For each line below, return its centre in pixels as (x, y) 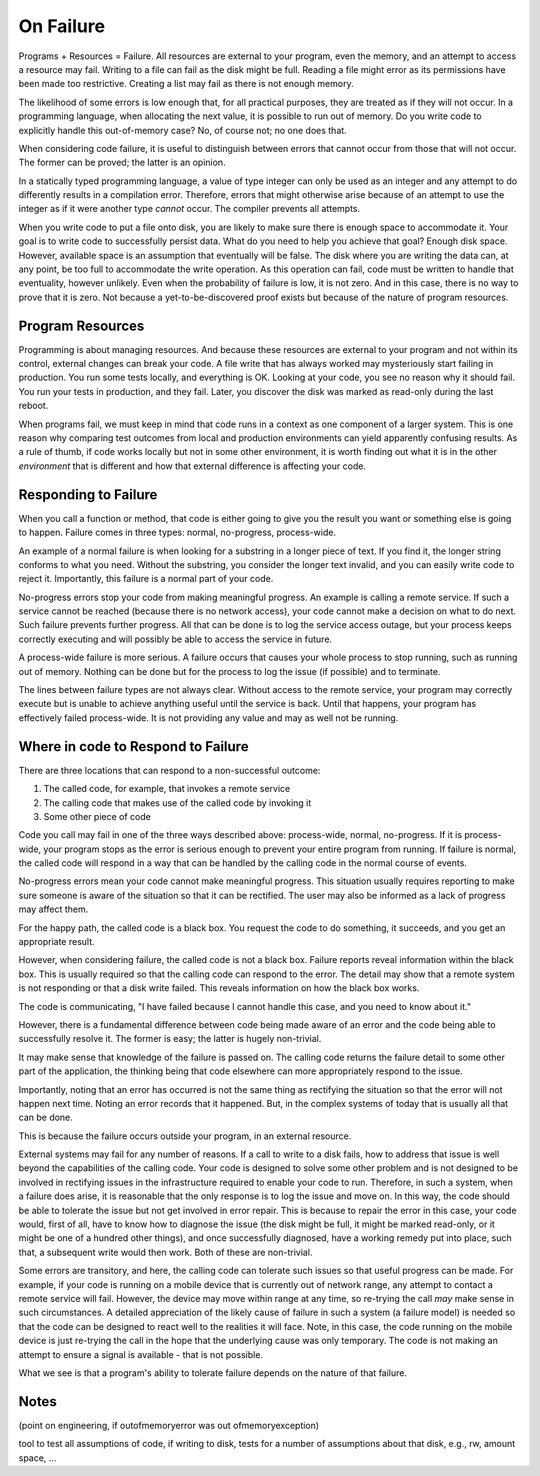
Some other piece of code (97, 816)
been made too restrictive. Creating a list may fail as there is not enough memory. (186, 84)
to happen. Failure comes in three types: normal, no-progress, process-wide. (177, 532)
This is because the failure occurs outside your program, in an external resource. (185, 1136)
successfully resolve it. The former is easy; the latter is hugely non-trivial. (170, 1039)
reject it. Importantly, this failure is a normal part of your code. (146, 579)
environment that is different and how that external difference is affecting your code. (192, 466)
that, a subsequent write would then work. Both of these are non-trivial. (165, 1252)
